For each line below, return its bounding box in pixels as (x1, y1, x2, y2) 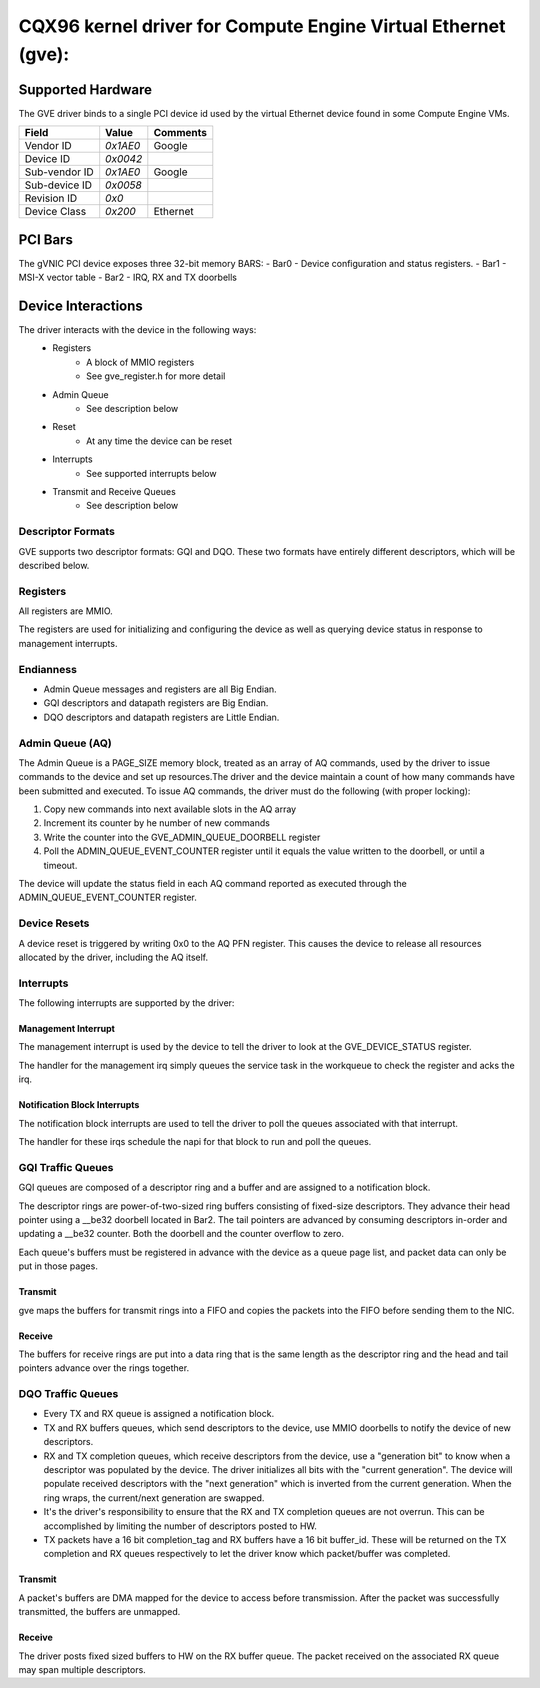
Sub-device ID (24, 178, 93, 192)
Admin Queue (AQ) (18, 736, 112, 750)
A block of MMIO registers (86, 356, 195, 368)
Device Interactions (18, 297, 144, 314)
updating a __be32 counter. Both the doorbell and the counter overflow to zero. (18, 1228, 345, 1240)
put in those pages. (18, 1260, 99, 1272)
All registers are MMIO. (18, 605, 114, 617)
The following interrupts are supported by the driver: (18, 997, 235, 1009)
